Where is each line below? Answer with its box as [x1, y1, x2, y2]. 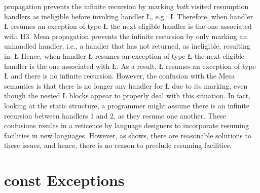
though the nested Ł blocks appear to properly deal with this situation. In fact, [4, 90, 250, 101]
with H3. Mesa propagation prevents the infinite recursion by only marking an [4, 30, 247, 41]
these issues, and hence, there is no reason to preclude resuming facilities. [4, 140, 232, 150]
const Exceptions [4, 170, 125, 190]
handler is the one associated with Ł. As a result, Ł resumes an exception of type [4, 60, 256, 71]
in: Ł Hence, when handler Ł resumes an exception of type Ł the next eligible [4, 50, 245, 61]
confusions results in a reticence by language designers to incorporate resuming [4, 120, 249, 131]
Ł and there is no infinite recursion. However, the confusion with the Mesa [4, 70, 235, 81]
